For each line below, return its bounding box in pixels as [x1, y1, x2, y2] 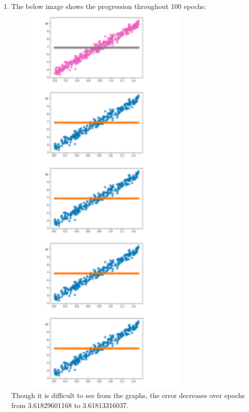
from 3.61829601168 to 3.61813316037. [11, 400, 129, 410]
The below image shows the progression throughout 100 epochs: [11, 1, 206, 11]
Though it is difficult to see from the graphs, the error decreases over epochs [11, 390, 245, 401]
